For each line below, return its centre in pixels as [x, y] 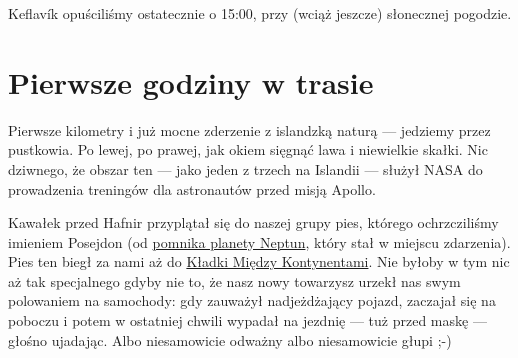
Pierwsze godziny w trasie [191, 81]
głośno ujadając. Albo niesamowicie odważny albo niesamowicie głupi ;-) [230, 339]
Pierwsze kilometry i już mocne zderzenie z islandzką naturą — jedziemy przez [249, 129]
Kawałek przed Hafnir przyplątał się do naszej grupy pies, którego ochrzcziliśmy [253, 222]
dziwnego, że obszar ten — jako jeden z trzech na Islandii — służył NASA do [245, 168]
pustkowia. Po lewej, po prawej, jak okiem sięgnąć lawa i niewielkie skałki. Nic [248, 149]
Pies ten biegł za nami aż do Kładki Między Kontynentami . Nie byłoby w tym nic [259, 261]
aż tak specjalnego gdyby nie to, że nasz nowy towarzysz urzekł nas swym [234, 280]
